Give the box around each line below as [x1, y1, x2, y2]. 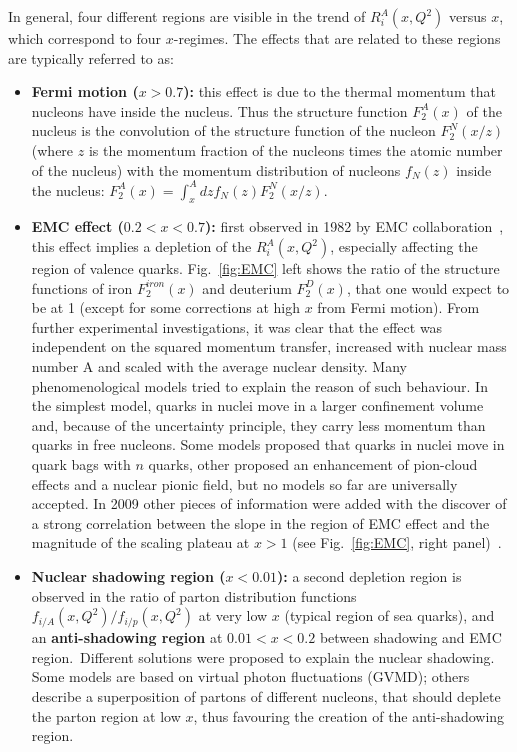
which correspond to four [8, 28, 162, 48]
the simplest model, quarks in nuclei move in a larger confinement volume [31, 395, 484, 416]
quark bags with [31, 453, 131, 474]
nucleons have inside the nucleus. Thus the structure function [31, 100, 408, 121]
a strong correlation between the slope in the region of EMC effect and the [31, 512, 490, 533]
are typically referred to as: [8, 47, 174, 68]
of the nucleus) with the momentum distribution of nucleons [31, 159, 401, 180]
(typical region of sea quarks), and [284, 605, 495, 626]
